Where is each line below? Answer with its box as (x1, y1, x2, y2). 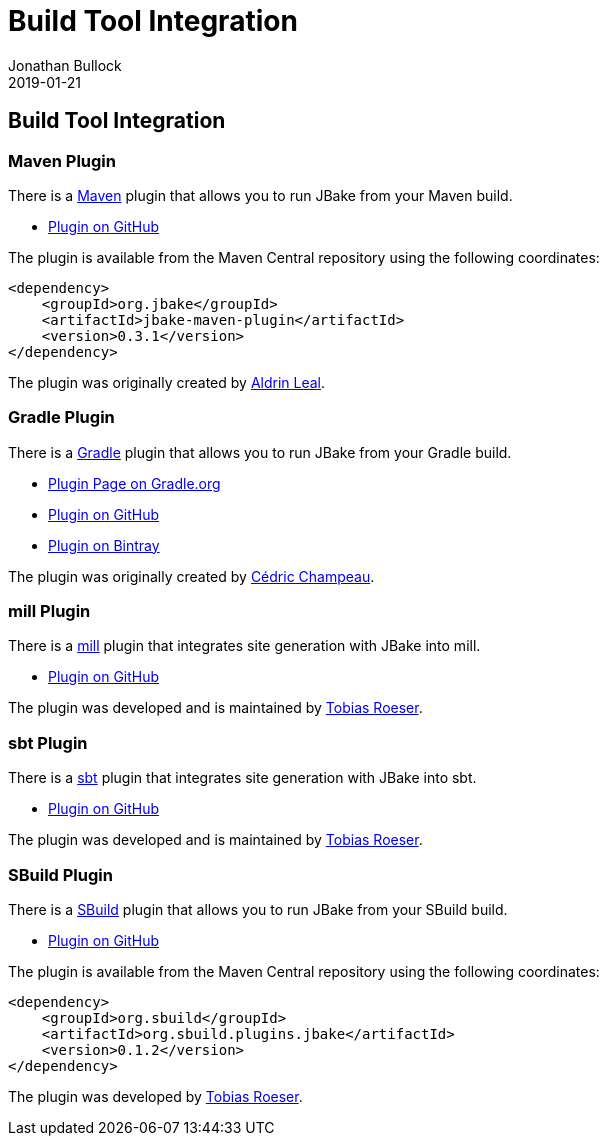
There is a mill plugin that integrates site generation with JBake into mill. (8, 637, 481, 655)
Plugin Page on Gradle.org (48, 474, 221, 492)
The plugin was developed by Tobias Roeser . (8, 1087, 303, 1105)
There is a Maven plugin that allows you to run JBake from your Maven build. (8, 186, 513, 204)
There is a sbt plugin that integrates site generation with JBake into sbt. (8, 769, 477, 787)
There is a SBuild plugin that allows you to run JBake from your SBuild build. (8, 900, 508, 918)
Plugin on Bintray (48, 536, 160, 554)
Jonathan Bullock (8, 56, 122, 74)
